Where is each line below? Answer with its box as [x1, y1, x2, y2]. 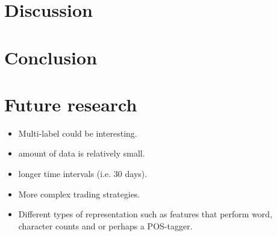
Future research [4, 92, 137, 116]
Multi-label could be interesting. [18, 126, 137, 139]
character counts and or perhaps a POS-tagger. [18, 219, 193, 232]
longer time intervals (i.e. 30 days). [18, 167, 148, 180]
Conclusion [4, 45, 98, 69]
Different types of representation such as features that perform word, [18, 208, 273, 220]
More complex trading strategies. [18, 187, 140, 200]
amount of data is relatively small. [18, 147, 145, 160]
